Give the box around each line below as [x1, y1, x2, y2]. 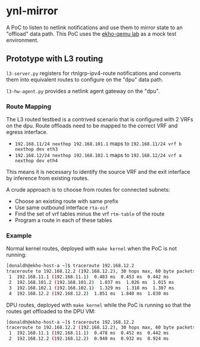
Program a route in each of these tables [14, 217, 112, 224]
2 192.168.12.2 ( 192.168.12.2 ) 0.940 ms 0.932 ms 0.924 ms [8, 336, 169, 342]
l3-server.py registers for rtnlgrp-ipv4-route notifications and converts [6, 70, 182, 77]
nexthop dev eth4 [14, 158, 58, 164]
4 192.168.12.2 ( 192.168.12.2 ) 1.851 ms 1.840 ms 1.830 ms [8, 290, 169, 296]
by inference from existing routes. [6, 174, 89, 182]
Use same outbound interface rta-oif [14, 204, 108, 211]
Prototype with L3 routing [6, 54, 103, 64]
